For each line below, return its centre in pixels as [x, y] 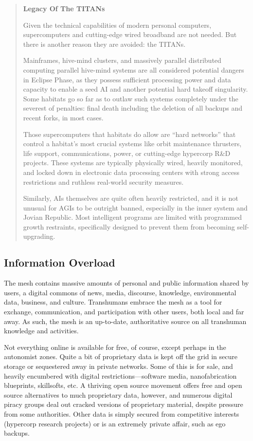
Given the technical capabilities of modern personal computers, [117, 25]
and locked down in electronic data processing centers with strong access [131, 172]
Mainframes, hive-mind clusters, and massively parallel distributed [122, 60]
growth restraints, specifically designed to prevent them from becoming [129, 226]
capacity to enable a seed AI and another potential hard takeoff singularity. [136, 89]
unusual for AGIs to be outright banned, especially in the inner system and [135, 207]
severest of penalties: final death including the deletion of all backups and [133, 108]
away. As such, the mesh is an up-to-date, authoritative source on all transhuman [125, 321]
